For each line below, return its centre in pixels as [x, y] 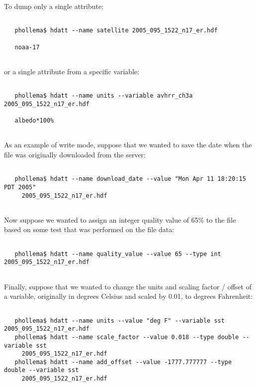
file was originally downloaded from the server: [75, 154]
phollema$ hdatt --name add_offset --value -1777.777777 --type [123, 362]
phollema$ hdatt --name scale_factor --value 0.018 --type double [127, 337]
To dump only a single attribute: [54, 6]
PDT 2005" [20, 187]
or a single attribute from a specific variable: [72, 71]
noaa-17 [27, 47]
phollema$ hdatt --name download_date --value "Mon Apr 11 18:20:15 [130, 179]
